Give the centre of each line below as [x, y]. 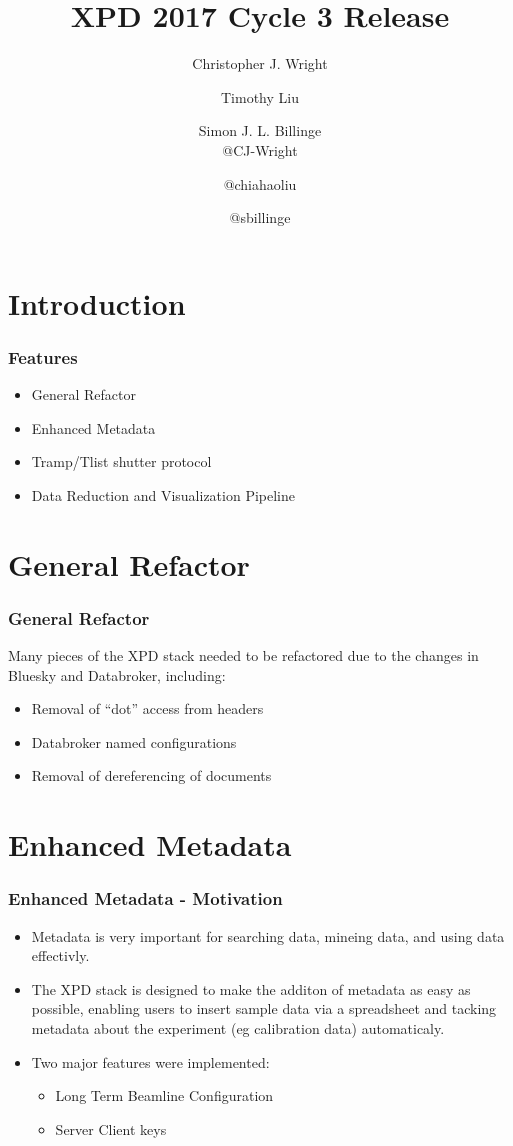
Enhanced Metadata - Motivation [145, 898]
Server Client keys [111, 1128]
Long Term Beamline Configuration [164, 1095]
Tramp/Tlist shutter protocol [121, 461]
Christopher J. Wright [260, 63]
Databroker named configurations [134, 741]
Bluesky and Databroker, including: [117, 674]
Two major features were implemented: [150, 1061]
